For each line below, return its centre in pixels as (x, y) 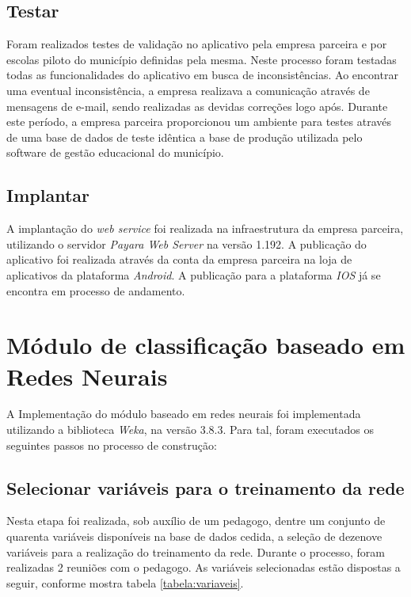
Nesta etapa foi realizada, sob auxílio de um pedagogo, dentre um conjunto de (196, 521)
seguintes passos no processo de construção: (112, 445)
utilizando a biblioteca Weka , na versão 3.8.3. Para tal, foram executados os (190, 430)
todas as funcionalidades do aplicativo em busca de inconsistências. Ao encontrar (202, 75)
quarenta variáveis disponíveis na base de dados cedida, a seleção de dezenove (194, 536)
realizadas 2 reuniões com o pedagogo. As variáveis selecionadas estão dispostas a (204, 567)
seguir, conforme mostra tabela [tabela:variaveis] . (125, 582)
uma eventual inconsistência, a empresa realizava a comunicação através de (188, 90)
